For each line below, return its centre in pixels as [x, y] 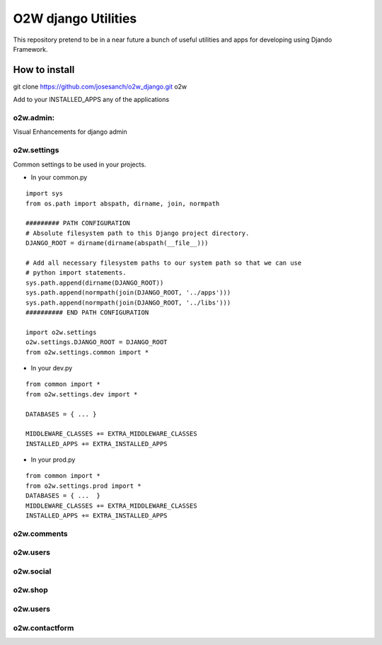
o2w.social [32, 571]
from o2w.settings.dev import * [82, 394]
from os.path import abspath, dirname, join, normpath [123, 203]
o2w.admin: [34, 118]
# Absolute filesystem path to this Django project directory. [138, 233]
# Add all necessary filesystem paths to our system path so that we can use [164, 263]
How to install [44, 70]
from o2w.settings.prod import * [83, 486]
